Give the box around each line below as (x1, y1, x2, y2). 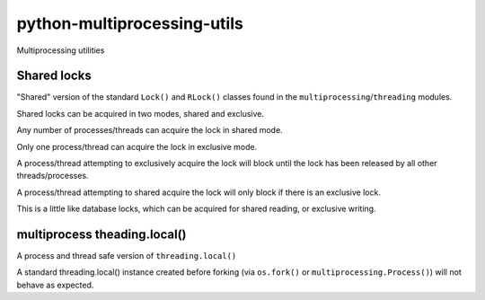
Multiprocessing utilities (16, 45, 105, 56)
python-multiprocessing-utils (16, 13, 244, 33)
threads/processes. (16, 171, 89, 181)
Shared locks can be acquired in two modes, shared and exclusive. (16, 108, 265, 119)
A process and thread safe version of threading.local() (16, 251, 237, 261)
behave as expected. (16, 279, 94, 290)
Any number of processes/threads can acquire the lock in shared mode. (16, 125, 283, 136)
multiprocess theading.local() (16, 227, 187, 242)
